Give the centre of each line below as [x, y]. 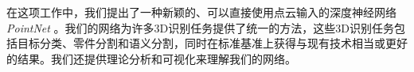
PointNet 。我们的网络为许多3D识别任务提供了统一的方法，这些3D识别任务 [201, 27]
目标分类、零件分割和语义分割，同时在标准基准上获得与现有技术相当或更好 [212, 43]
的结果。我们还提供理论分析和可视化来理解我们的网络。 [151, 58]
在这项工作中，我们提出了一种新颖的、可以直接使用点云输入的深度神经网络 [201, 12]
